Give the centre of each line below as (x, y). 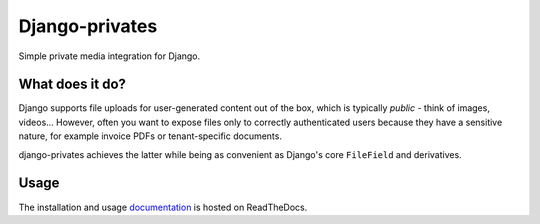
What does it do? (72, 84)
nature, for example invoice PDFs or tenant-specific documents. (150, 136)
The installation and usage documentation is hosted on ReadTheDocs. (163, 207)
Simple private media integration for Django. (109, 56)
